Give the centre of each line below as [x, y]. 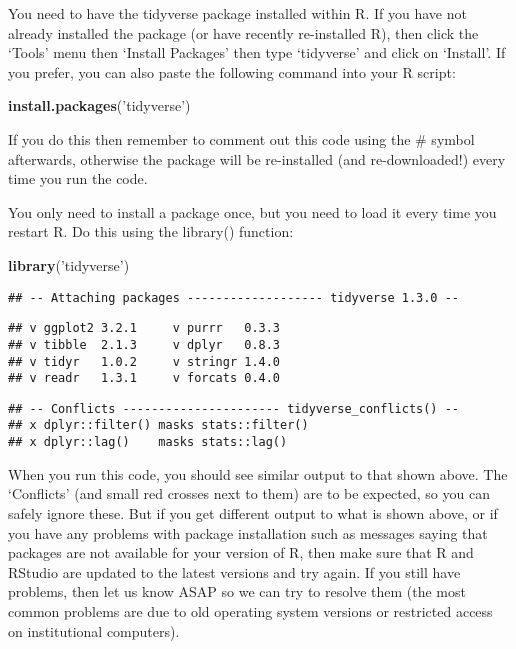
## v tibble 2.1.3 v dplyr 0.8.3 [144, 344]
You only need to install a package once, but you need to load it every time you [252, 211]
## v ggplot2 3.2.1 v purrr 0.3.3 [144, 328]
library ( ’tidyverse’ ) [69, 264]
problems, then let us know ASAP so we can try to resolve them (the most [237, 591]
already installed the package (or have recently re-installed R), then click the [243, 32]
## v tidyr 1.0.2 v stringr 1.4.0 [144, 361]
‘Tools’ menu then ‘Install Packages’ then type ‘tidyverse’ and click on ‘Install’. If [257, 52]
